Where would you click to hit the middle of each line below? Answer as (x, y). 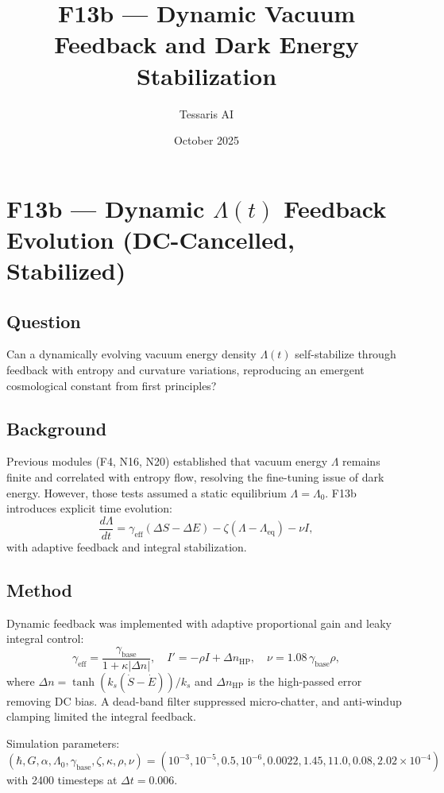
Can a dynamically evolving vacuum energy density (131, 354)
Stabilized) (66, 271)
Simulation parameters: (63, 743)
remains (361, 461)
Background (57, 428)
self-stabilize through (346, 354)
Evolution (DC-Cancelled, (151, 239)
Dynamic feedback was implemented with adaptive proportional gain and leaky (199, 623)
